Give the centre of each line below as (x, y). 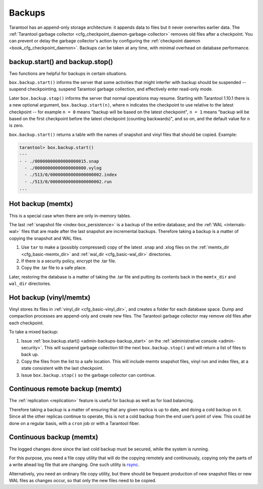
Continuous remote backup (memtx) (65, 389)
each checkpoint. (26, 323)
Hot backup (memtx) (41, 204)
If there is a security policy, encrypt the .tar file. (69, 261)
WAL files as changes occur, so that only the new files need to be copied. (83, 481)
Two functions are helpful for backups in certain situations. (68, 73)
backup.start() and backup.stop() (61, 62)
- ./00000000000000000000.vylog (63, 168)
